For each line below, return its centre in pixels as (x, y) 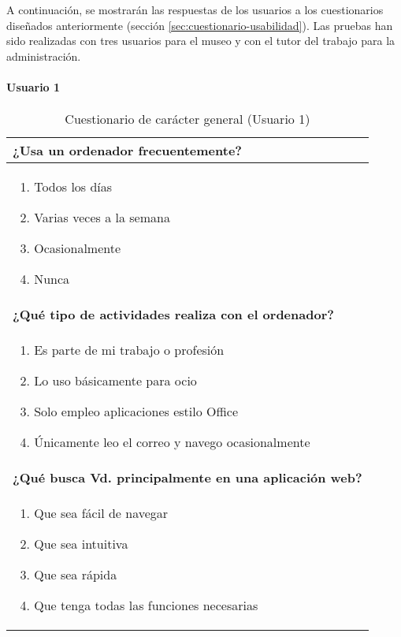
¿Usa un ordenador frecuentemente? (128, 151)
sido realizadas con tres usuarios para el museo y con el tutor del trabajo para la (201, 41)
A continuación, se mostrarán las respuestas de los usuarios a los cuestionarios (195, 9)
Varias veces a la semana (102, 218)
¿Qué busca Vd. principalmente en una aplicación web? (188, 478)
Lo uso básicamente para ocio (115, 381)
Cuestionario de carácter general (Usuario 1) (188, 119)
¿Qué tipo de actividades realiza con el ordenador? (173, 315)
